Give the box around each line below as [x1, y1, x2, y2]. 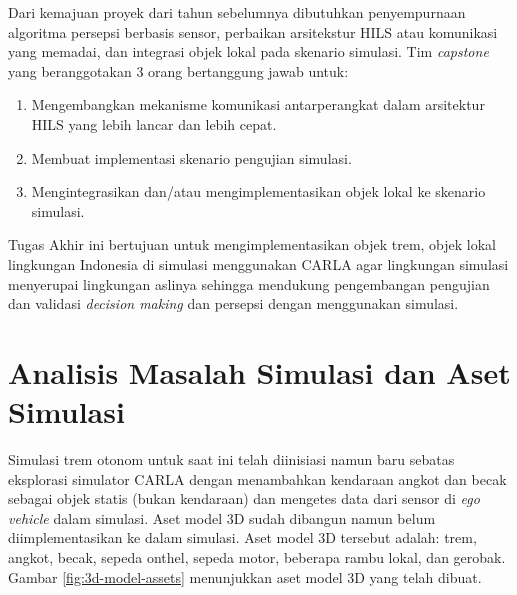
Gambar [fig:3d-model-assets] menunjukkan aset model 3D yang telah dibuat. [8, 566, 482, 587]
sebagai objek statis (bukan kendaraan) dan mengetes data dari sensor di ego [8, 488, 480, 509]
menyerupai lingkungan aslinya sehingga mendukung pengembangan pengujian [8, 273, 490, 294]
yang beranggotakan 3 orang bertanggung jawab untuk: [8, 60, 349, 81]
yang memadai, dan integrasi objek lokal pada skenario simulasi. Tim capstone [8, 41, 489, 62]
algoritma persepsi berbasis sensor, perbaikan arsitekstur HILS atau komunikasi [8, 21, 498, 42]
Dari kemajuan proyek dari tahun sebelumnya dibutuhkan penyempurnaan [8, 2, 466, 22]
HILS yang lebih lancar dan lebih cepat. [31, 113, 277, 134]
